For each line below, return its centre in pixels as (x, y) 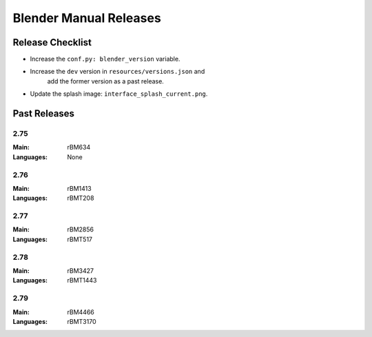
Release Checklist (52, 42)
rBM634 (79, 147)
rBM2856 (81, 229)
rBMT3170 (82, 321)
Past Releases (44, 114)
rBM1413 (80, 188)
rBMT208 (81, 198)
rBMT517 (80, 239)
